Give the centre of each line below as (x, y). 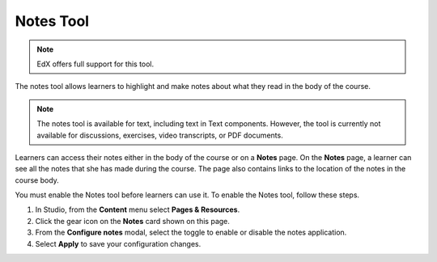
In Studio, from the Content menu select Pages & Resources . (138, 209)
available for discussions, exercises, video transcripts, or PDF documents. (160, 135)
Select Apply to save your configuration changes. (118, 243)
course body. (37, 180)
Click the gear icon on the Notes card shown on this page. (133, 221)
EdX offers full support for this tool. (95, 64)
